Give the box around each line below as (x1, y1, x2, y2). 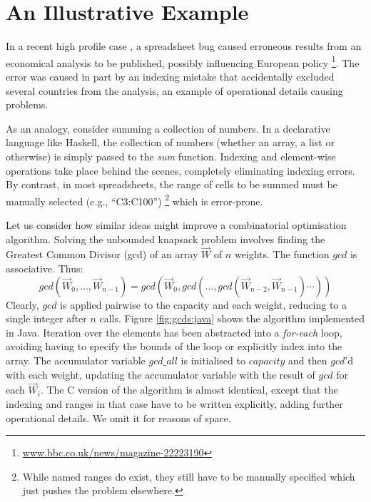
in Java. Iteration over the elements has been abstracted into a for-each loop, (6, 324, 342, 339)
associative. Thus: (6, 260, 83, 275)
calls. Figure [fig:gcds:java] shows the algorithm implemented (99, 311, 365, 326)
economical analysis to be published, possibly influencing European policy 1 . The (6, 53, 360, 70)
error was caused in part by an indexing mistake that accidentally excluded (6, 68, 335, 83)
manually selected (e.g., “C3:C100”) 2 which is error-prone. (6, 191, 263, 208)
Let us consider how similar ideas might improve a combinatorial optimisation (6, 217, 347, 232)
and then (288, 352, 327, 367)
